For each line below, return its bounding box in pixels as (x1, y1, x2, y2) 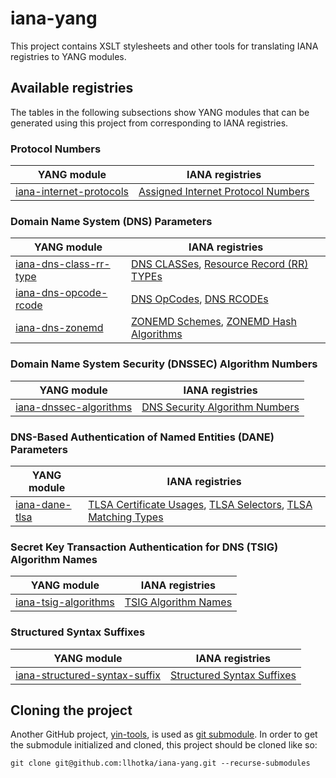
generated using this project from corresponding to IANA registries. (10, 117, 289, 129)
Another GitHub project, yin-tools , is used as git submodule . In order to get (10, 728, 318, 741)
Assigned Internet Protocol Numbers (138, 185, 310, 199)
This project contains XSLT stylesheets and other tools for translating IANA (10, 40, 319, 52)
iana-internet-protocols (15, 185, 129, 199)
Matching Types (88, 510, 164, 524)
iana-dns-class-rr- (15, 257, 111, 271)
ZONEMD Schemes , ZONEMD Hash (131, 315, 297, 329)
